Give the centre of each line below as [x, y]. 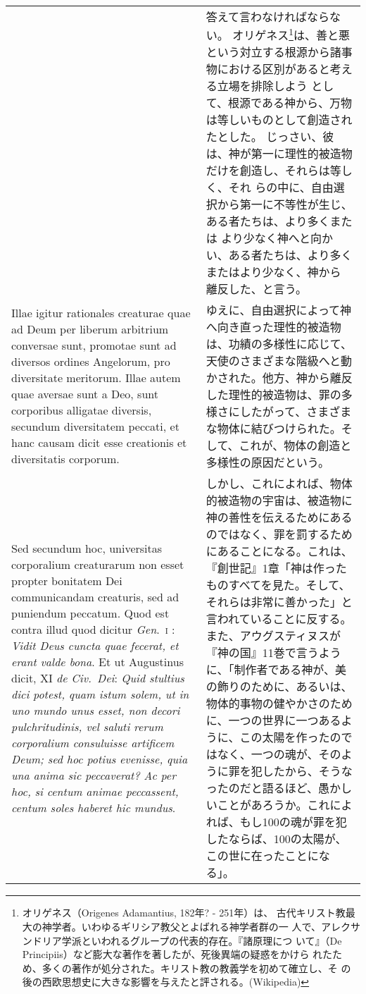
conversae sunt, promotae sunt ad [94, 345]
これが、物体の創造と [295, 446]
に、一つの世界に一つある [273, 720]
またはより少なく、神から [273, 272]
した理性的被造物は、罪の [273, 395]
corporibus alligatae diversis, [82, 410]
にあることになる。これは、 [279, 551]
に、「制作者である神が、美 [276, 670]
